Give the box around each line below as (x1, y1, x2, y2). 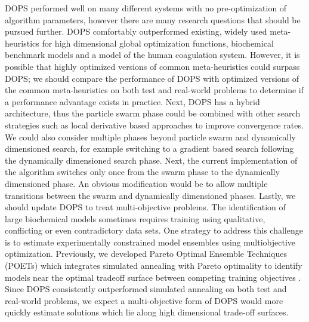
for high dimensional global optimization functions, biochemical (42, 36, 274, 49)
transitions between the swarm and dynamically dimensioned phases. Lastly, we (5, 189, 296, 201)
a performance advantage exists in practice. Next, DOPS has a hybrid (5, 95, 260, 108)
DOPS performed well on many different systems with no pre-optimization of (5, 2, 287, 14)
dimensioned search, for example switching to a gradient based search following (5, 142, 294, 155)
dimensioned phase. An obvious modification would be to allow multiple (5, 177, 268, 189)
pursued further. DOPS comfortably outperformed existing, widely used (5, 25, 267, 38)
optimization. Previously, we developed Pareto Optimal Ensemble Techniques (5, 247, 288, 260)
